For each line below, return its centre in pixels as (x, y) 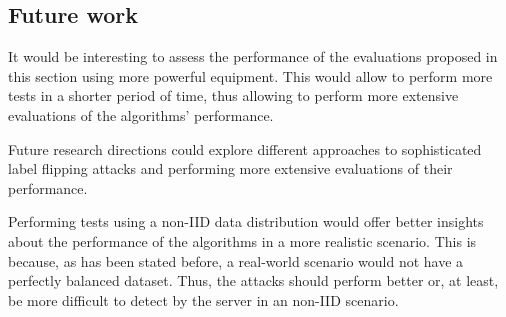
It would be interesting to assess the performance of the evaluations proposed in (253, 56)
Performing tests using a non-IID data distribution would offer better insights (246, 221)
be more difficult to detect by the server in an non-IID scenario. (203, 299)
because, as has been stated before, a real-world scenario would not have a (236, 260)
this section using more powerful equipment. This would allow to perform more (250, 75)
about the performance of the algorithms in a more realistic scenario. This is (242, 240)
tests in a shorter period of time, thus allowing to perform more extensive (233, 95)
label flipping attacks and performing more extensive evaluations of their (230, 168)
